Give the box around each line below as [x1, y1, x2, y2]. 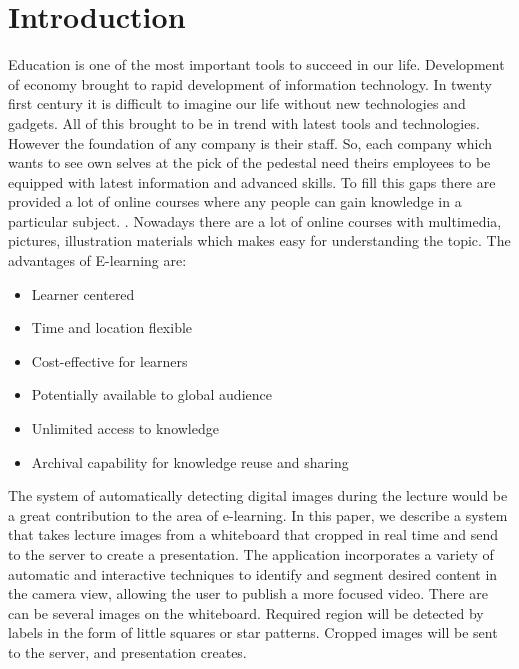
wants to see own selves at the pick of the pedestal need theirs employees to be [8, 152, 491, 173]
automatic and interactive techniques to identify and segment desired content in [8, 563, 498, 584]
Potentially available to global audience [31, 384, 272, 405]
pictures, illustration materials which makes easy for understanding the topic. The [8, 230, 511, 251]
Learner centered [31, 283, 135, 304]
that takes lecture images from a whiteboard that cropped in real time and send [8, 524, 499, 545]
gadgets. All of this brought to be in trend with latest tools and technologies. [8, 112, 480, 133]
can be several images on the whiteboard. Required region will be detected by [8, 602, 484, 623]
